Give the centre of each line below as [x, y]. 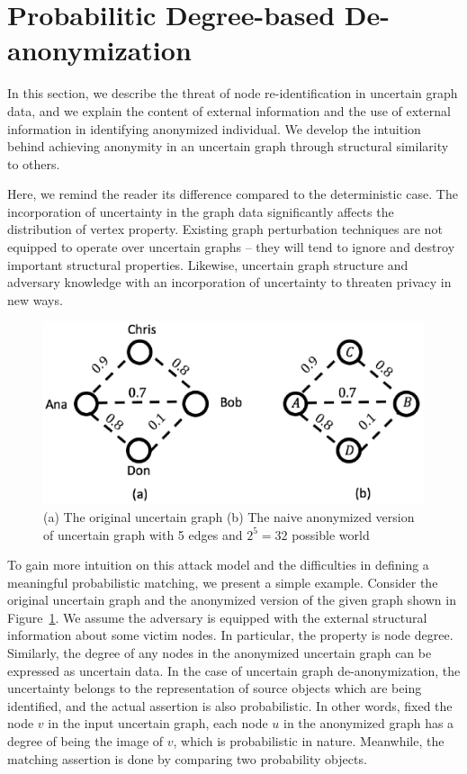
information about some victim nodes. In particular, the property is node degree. [230, 635]
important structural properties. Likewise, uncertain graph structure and [208, 264]
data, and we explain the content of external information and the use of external [229, 110]
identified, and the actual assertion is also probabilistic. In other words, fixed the [230, 705]
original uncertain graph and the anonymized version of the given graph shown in [232, 600]
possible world [331, 534]
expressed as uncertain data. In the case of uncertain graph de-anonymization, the [234, 670]
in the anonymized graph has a [368, 723]
